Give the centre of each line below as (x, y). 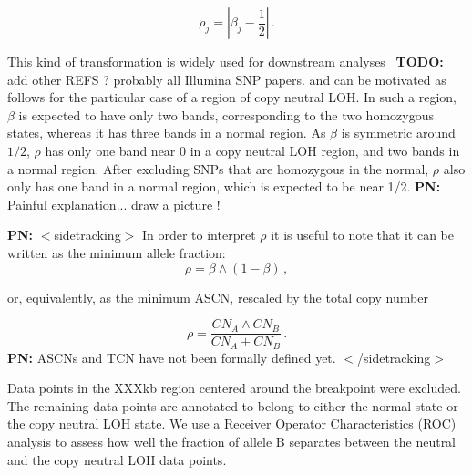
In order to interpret (199, 235)
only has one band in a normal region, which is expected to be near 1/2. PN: (224, 186)
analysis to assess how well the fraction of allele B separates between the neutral (232, 442)
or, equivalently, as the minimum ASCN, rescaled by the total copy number (218, 297)
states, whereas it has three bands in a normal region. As (167, 133)
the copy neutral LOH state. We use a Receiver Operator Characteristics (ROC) (232, 423)
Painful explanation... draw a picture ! (114, 204)
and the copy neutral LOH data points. (117, 459)
